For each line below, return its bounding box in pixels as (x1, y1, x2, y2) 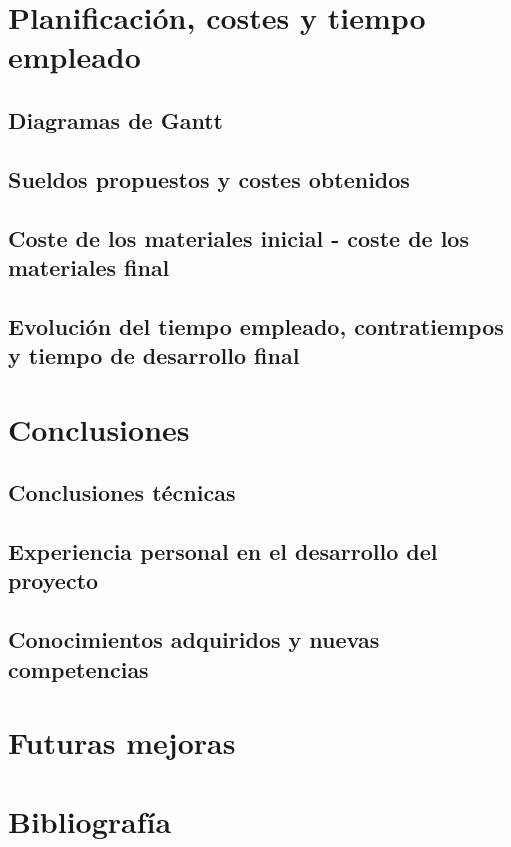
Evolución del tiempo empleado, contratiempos (8, 310, 504, 341)
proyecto (8, 565, 99, 596)
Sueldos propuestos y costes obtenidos (8, 163, 410, 194)
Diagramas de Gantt (8, 104, 223, 135)
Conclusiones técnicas (8, 477, 236, 508)
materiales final (8, 251, 170, 282)
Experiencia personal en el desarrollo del (8, 536, 438, 567)
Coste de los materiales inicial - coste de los (8, 222, 469, 253)
